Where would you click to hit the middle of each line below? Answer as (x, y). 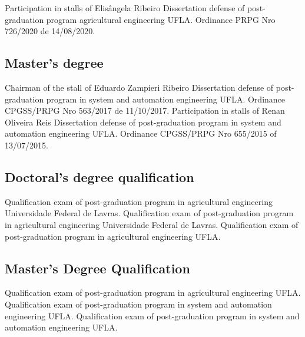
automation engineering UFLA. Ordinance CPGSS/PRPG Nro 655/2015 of (141, 133)
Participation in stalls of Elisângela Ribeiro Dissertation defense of (125, 8)
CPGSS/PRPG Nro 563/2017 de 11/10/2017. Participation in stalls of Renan (145, 110)
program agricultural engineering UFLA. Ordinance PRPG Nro (161, 19)
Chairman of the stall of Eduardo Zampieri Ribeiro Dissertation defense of (139, 87)
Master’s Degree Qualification (97, 268)
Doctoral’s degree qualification (100, 176)
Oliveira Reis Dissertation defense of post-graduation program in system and (143, 122)
